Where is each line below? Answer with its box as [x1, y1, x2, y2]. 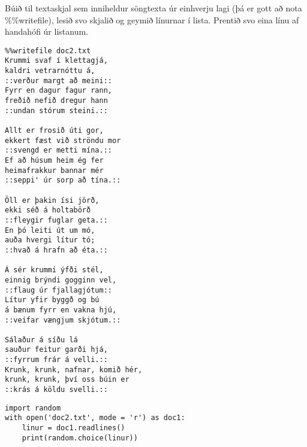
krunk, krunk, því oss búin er [5, 375, 130, 384]
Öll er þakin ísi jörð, [5, 196, 100, 205]
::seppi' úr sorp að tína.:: [5, 176, 121, 185]
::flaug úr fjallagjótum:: [5, 285, 112, 294]
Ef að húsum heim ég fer [5, 156, 104, 165]
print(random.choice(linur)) [22, 433, 138, 442]
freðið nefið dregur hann [5, 96, 108, 105]
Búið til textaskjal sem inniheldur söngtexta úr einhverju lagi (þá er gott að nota [5, 2, 302, 14]
